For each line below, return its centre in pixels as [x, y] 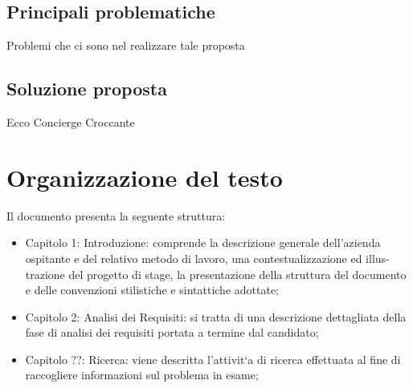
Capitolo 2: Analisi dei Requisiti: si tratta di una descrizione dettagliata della [216, 316]
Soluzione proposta [87, 89]
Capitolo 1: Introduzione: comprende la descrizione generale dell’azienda [203, 242]
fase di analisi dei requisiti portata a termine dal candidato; [172, 332]
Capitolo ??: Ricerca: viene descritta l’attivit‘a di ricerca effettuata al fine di [213, 359]
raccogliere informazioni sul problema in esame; [142, 375]
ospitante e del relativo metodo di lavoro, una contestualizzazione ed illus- [207, 258]
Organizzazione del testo [145, 177]
